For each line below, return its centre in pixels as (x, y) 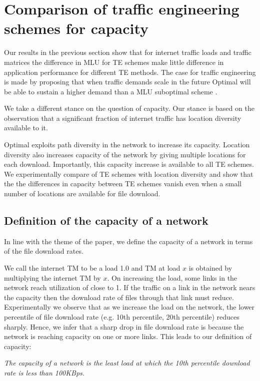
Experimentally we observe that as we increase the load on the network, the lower (129, 307)
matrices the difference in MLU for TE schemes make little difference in (114, 62)
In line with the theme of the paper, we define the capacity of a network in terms (128, 241)
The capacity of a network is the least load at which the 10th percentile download (127, 363)
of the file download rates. (44, 251)
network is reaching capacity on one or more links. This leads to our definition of (128, 336)
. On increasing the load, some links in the (172, 277)
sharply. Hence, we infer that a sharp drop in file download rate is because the (124, 326)
